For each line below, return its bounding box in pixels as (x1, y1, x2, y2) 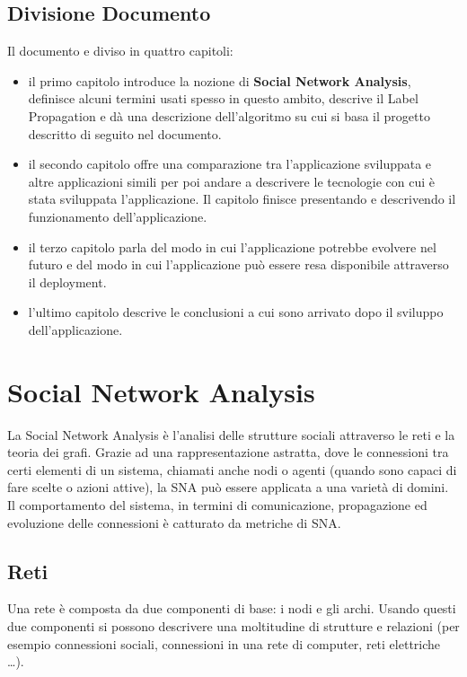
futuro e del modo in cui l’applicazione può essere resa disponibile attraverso (28, 255, 449, 274)
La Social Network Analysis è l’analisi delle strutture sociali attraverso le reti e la (7, 425, 455, 444)
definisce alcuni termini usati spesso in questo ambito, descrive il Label (28, 89, 419, 108)
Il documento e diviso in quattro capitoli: (7, 41, 233, 60)
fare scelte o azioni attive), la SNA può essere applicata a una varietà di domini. (7, 478, 449, 497)
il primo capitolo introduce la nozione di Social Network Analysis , (28, 71, 411, 90)
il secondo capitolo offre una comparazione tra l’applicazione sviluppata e (28, 154, 432, 173)
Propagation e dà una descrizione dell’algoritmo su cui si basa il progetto (28, 106, 430, 125)
